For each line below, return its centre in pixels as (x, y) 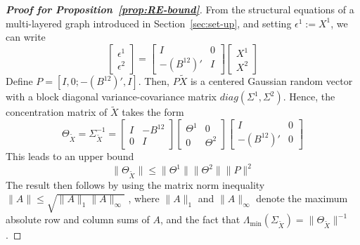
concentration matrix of (57, 112)
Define (19, 81)
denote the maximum (302, 198)
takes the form (153, 112)
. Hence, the (309, 97)
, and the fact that (200, 219)
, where (144, 198)
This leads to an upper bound (70, 155)
